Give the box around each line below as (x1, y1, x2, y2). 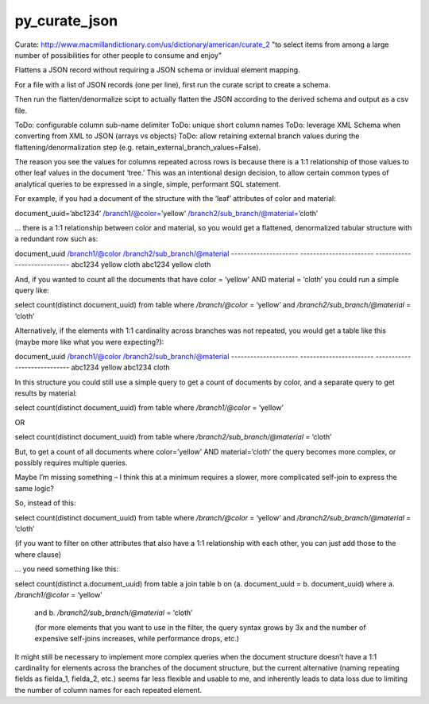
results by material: (14, 389, 78, 398)
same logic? (14, 483, 55, 493)
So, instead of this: (14, 498, 76, 508)
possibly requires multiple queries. (14, 458, 128, 468)
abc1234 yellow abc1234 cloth (71, 362, 170, 373)
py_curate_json (14, 12, 118, 29)
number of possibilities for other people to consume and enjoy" (14, 50, 222, 60)
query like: (14, 285, 49, 295)
